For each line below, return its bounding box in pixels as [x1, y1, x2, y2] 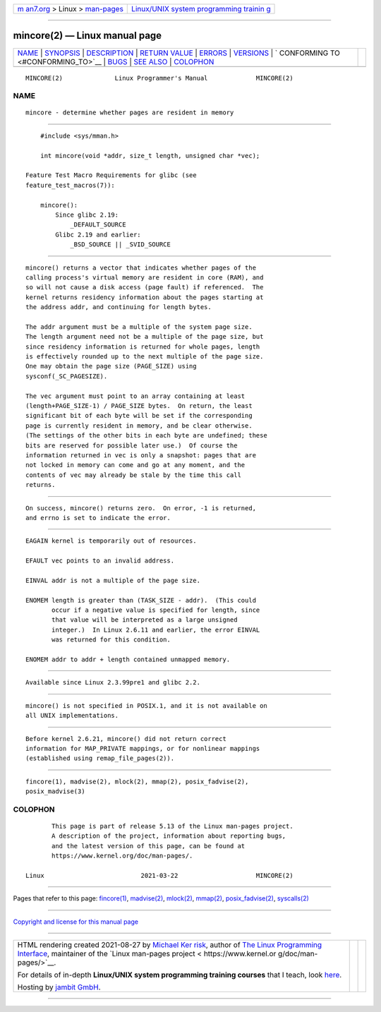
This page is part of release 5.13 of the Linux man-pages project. [52, 822, 294, 831]
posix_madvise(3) [25, 788, 85, 795]
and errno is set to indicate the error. [25, 514, 171, 522]
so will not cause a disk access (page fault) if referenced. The [25, 283, 264, 291]
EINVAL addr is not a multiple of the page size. [25, 576, 201, 584]
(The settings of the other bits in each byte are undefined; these [25, 431, 267, 440]
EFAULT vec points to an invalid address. [25, 557, 175, 565]
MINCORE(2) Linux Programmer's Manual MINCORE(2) [25, 74, 294, 82]
